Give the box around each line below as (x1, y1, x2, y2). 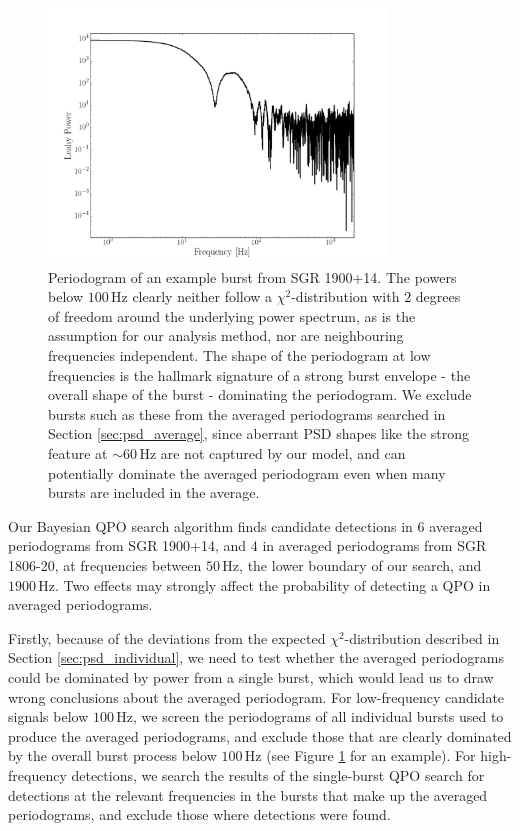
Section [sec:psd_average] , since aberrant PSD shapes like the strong (48, 423, 470, 444)
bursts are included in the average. (48, 482, 260, 503)
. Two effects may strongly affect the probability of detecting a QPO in (55, 574, 491, 595)
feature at (48, 443, 108, 464)
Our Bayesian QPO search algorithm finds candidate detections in (8, 515, 413, 536)
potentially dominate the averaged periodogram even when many (48, 462, 446, 483)
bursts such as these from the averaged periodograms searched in (48, 403, 446, 424)
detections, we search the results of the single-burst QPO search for (71, 764, 485, 785)
